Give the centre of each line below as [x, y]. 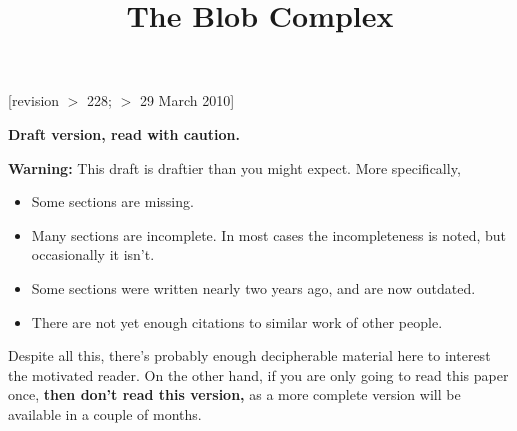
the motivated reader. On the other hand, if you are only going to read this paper [258, 374]
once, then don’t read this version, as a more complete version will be [234, 394]
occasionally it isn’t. [93, 254]
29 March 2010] [187, 100]
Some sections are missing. [112, 201]
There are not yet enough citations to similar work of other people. [237, 321]
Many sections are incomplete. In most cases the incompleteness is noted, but [269, 234]
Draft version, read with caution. [124, 133]
